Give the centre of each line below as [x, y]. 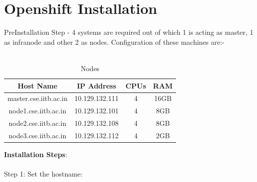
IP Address [96, 85]
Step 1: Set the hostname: [43, 174]
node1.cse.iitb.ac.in [38, 111]
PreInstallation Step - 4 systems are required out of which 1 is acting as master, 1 [129, 32]
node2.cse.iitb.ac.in [38, 123]
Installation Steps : [36, 154]
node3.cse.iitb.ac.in [38, 135]
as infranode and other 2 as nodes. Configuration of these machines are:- [114, 42]
